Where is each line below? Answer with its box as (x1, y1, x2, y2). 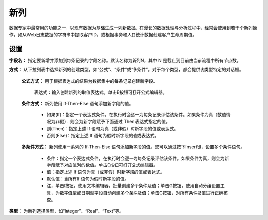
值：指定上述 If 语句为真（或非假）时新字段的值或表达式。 (46, 169, 165, 175)
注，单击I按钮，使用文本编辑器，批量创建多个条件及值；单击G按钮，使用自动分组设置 (46, 183, 221, 189)
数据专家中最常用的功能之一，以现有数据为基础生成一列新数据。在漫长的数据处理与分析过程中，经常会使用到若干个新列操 (9, 25, 257, 31)
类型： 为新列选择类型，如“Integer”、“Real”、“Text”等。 (9, 208, 124, 214)
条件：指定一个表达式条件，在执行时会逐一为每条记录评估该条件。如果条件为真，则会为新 (46, 155, 229, 161)
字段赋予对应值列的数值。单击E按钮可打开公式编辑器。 (46, 162, 158, 168)
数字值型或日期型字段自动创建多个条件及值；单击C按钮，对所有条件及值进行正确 (59, 190, 224, 196)
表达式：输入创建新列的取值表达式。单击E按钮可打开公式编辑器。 (34, 89, 167, 95)
